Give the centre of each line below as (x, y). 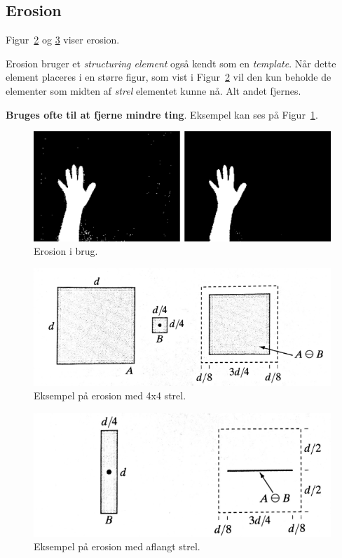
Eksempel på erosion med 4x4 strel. (110, 396)
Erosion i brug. (66, 251)
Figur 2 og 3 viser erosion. (63, 40)
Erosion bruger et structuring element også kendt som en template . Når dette (171, 63)
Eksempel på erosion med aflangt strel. (117, 546)
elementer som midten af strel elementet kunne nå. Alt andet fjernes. (153, 90)
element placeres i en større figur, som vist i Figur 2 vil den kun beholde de (169, 77)
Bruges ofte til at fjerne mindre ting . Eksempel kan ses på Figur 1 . (162, 114)
